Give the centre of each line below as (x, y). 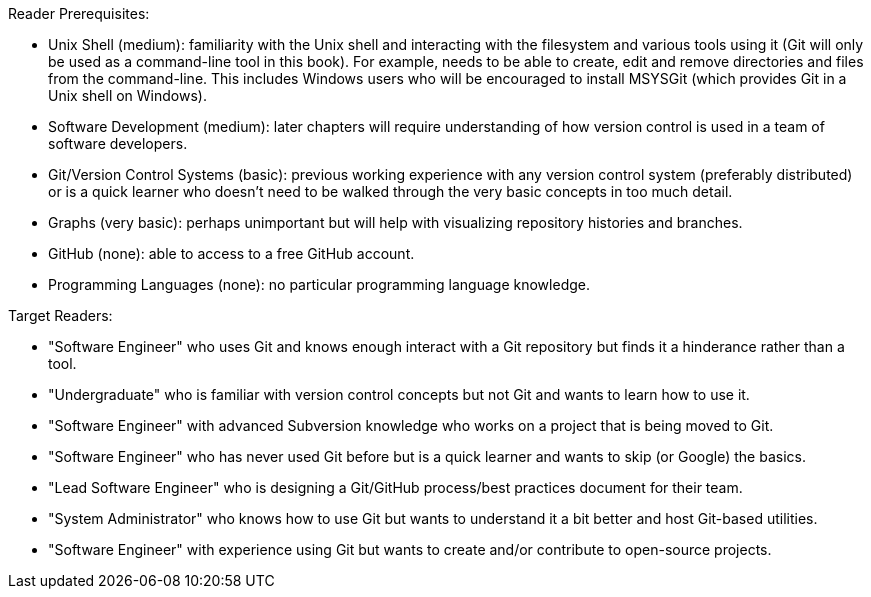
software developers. (118, 143)
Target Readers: (60, 315)
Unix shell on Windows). (127, 95)
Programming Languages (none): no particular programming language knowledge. (319, 284)
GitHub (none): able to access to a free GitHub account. (231, 253)
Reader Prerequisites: (79, 13)
